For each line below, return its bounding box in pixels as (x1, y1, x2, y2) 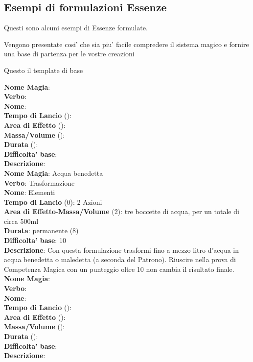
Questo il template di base (4, 65, 83, 75)
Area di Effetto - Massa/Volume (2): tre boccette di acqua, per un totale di (4, 206, 239, 217)
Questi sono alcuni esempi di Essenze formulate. (4, 23, 148, 33)
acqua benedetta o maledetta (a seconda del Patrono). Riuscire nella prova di (4, 254, 236, 265)
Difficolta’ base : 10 (4, 235, 66, 245)
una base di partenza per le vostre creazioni (4, 48, 135, 59)
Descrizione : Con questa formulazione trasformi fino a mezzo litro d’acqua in (4, 244, 239, 255)
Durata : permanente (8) (4, 225, 79, 236)
